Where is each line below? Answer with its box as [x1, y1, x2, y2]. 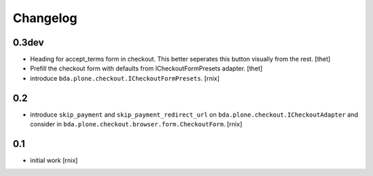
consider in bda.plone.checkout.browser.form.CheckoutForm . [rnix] [30, 120, 242, 128]
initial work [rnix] [30, 156, 78, 165]
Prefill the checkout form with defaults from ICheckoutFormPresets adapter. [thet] [30, 64, 262, 72]
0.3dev [12, 37, 44, 48]
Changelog [12, 10, 77, 26]
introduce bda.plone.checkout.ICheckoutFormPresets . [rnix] [30, 74, 220, 82]
